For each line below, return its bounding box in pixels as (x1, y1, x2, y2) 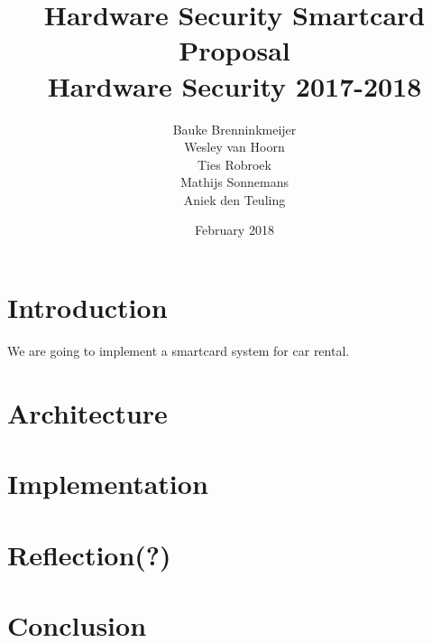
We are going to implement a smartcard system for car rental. (7, 341, 350, 359)
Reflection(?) (7, 536, 171, 573)
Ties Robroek (198, 154, 271, 173)
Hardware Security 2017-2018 (47, 67, 422, 104)
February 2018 (195, 220, 274, 239)
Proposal (179, 32, 290, 69)
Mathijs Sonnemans (180, 172, 289, 191)
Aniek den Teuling (183, 190, 286, 209)
